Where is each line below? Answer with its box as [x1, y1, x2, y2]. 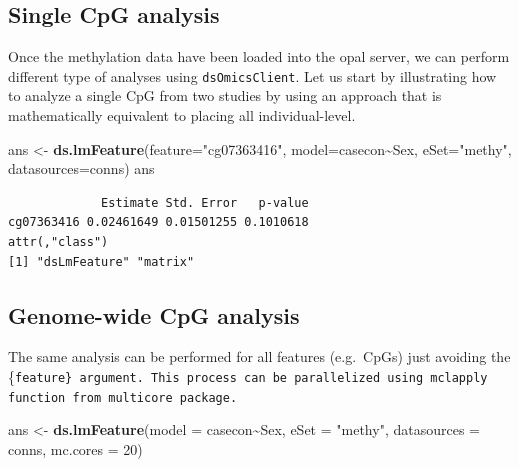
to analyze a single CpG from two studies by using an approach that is [8, 85, 442, 106]
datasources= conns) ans [8, 158, 155, 179]
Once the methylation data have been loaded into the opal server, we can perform [8, 46, 510, 67]
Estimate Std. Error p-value [101, 195, 309, 210]
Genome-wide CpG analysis [8, 299, 300, 330]
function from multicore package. [8, 390, 238, 405]
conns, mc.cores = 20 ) [8, 438, 143, 459]
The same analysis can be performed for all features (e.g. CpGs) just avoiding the [8, 346, 511, 367]
